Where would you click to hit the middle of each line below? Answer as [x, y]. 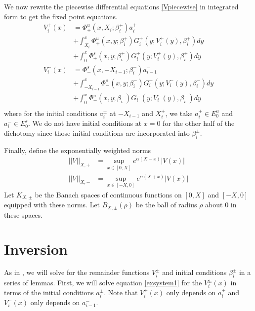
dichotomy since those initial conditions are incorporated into [97, 133]
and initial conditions [194, 272]
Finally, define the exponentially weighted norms [78, 150]
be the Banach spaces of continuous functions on [108, 194]
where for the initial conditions [51, 113]
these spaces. [23, 214]
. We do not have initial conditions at [85, 123]
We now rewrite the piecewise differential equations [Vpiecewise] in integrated [121, 6]
